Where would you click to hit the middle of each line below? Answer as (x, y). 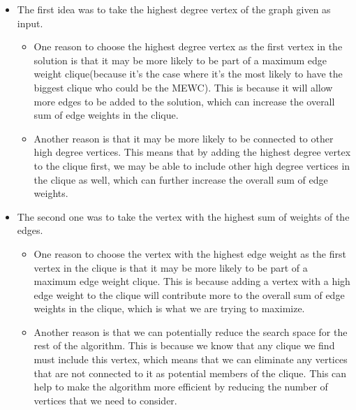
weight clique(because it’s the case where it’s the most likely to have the (188, 74)
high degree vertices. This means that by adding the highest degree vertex (192, 152)
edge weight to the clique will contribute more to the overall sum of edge (189, 294)
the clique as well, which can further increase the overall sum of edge (181, 179)
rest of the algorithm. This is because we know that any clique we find (184, 345)
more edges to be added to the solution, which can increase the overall (184, 101)
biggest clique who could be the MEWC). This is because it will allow (183, 87)
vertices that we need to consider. (105, 400)
